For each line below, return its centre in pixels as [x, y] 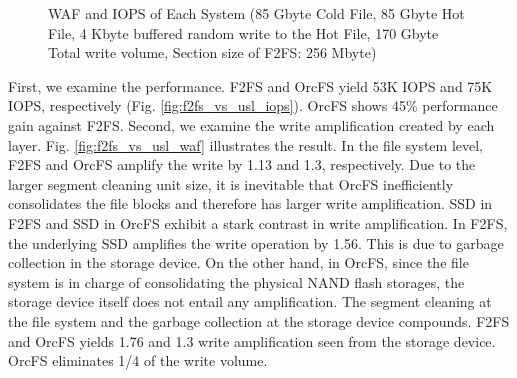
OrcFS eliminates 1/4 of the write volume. [138, 360]
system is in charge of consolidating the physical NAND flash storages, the [236, 281]
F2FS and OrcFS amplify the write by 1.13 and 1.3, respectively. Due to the [242, 164]
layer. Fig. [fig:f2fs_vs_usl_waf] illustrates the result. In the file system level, [246, 144]
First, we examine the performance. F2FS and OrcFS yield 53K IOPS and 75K [250, 85]
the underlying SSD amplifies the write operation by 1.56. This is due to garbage [256, 242]
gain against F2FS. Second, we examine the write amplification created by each [251, 124]
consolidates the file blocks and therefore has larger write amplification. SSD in [250, 203]
